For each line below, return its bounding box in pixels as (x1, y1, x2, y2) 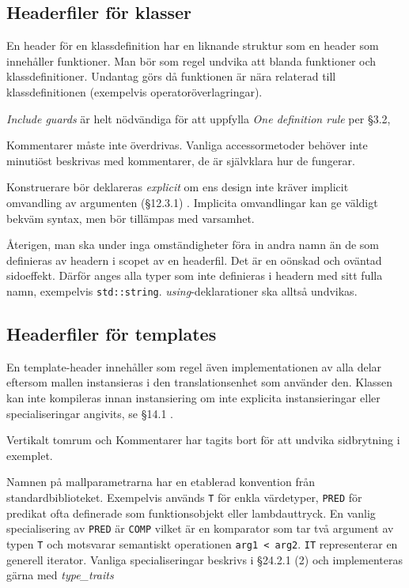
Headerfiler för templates (6, 321, 217, 345)
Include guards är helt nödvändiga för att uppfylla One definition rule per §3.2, (6, 110, 391, 126)
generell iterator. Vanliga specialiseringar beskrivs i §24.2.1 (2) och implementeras (6, 551, 403, 567)
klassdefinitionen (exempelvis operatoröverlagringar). (6, 83, 263, 100)
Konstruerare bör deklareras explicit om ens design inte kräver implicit (6, 179, 349, 195)
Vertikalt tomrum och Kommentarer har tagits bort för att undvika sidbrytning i (6, 432, 400, 448)
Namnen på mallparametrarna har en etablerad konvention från (6, 473, 315, 490)
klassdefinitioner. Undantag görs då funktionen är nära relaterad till (6, 68, 336, 85)
